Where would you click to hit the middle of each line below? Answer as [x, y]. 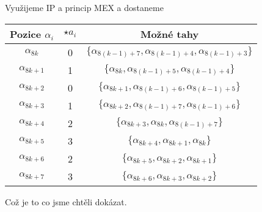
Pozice [26, 34]
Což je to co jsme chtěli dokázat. [66, 201]
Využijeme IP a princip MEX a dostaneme [84, 7]
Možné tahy [169, 34]
